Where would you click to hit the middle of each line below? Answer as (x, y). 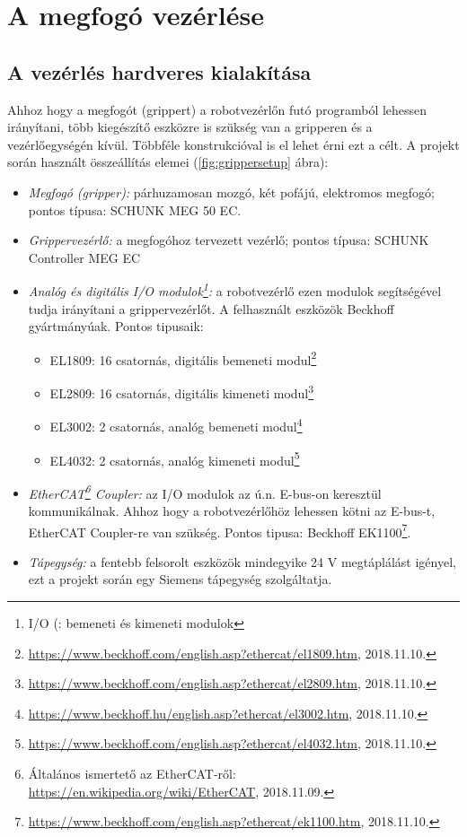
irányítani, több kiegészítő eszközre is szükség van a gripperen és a (190, 127)
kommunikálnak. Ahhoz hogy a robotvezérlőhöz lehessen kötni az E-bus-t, (232, 511)
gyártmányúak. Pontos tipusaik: (116, 326)
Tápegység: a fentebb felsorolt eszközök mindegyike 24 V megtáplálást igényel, (242, 561)
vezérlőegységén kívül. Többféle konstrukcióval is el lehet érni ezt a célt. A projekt (233, 144)
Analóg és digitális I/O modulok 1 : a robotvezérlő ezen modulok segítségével (235, 289)
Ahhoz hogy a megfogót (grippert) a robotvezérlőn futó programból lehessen (217, 109)
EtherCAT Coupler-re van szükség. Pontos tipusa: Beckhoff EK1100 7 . (220, 530)
